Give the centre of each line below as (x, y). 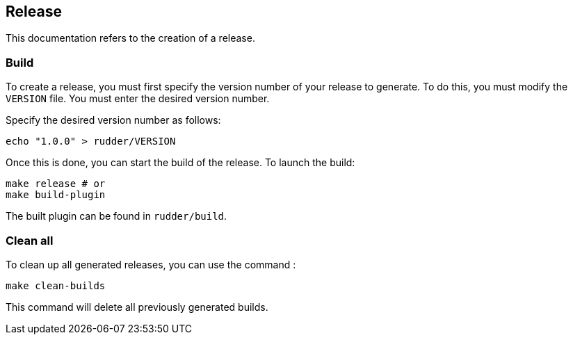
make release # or (56, 184)
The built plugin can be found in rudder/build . (116, 216)
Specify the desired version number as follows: (113, 120)
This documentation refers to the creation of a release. (130, 38)
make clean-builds (56, 285)
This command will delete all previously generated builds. (137, 307)
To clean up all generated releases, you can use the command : (151, 264)
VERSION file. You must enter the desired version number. (138, 99)
